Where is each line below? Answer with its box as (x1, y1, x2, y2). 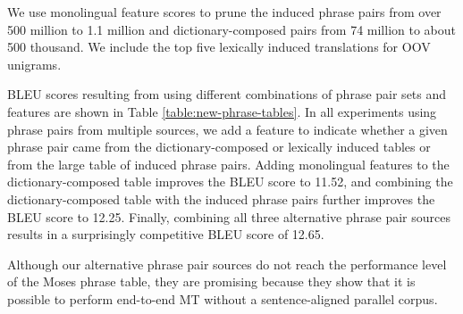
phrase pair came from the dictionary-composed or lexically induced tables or (7, 137, 431, 156)
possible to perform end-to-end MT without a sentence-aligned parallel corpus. (7, 289, 438, 308)
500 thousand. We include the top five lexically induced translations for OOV (7, 37, 431, 56)
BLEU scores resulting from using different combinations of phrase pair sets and (7, 85, 447, 103)
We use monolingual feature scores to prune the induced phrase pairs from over (7, 3, 442, 21)
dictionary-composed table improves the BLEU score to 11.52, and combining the (7, 172, 453, 191)
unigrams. (7, 54, 62, 73)
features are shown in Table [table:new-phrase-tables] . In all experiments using (7, 102, 437, 120)
